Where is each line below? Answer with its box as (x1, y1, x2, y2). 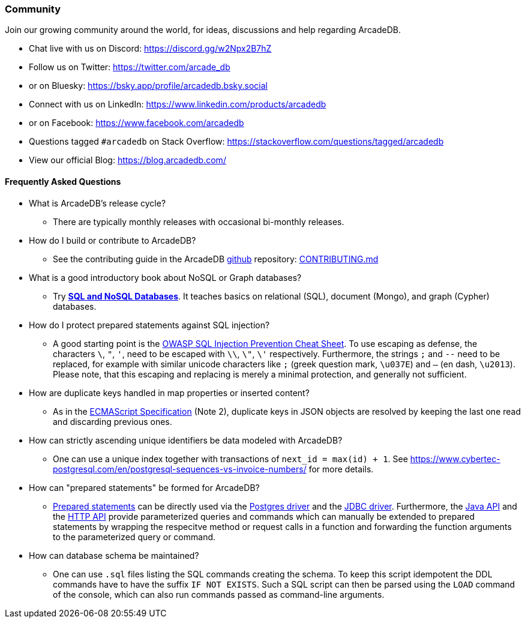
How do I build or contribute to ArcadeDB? (29, 235, 196, 245)
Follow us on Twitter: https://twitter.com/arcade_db (29, 62, 230, 73)
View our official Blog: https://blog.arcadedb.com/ (29, 155, 226, 166)
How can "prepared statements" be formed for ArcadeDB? (29, 482, 260, 493)
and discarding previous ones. (53, 416, 172, 427)
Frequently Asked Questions (5, 176, 121, 187)
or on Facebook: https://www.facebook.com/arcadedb (29, 118, 244, 128)
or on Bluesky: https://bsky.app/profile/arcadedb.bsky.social (29, 80, 268, 91)
